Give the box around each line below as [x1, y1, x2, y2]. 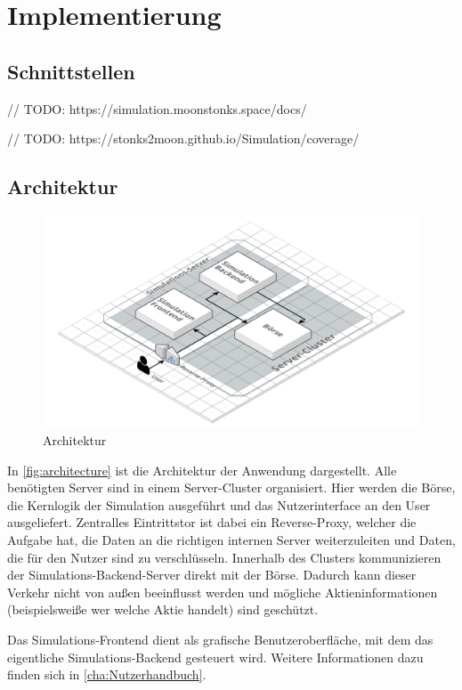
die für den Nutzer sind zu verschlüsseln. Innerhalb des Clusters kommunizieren [7, 548, 442, 566]
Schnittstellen [7, 57, 135, 85]
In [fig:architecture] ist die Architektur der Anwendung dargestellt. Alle [7, 460, 397, 479]
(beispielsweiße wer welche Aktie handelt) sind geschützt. [7, 600, 319, 619]
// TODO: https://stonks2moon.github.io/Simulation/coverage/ [7, 129, 360, 148]
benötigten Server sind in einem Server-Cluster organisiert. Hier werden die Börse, [7, 478, 456, 497]
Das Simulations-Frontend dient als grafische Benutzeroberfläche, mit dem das [7, 630, 434, 648]
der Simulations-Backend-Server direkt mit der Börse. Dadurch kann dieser [7, 565, 417, 584]
